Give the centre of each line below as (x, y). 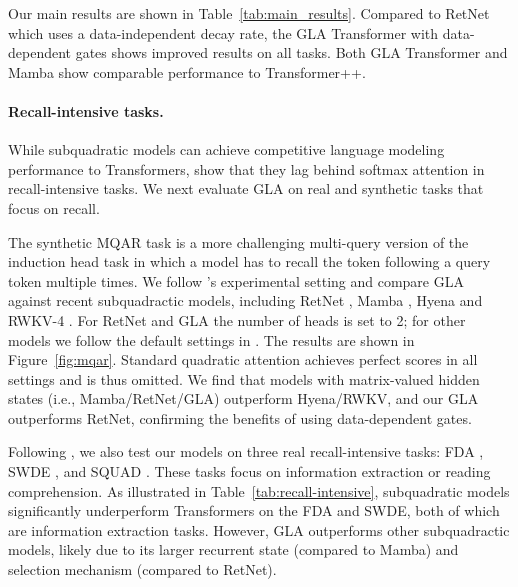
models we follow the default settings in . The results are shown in (211, 339)
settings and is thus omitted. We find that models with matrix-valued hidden (244, 378)
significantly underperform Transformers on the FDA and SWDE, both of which (254, 510)
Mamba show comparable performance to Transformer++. (187, 71)
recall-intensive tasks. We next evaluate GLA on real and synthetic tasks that (246, 188)
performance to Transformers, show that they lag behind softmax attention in (246, 168)
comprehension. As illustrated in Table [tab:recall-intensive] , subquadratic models (259, 490)
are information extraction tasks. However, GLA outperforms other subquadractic (259, 529)
